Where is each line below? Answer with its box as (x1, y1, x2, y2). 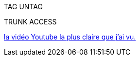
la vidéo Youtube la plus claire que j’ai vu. (4, 33, 136, 41)
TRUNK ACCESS (4, 18, 57, 26)
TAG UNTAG (4, 2, 43, 11)
